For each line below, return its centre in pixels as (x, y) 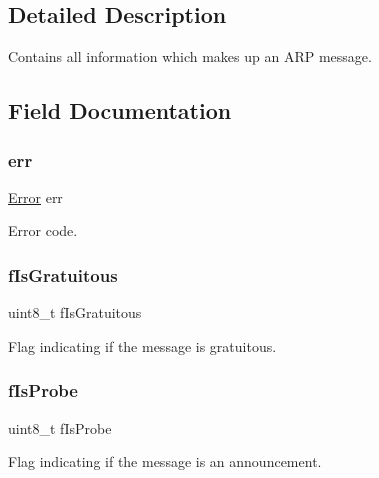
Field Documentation (120, 110)
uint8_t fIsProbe (60, 427)
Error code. (43, 230)
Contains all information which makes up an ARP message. (190, 56)
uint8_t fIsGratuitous (75, 312)
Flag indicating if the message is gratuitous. (142, 345)
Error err (35, 196)
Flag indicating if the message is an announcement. (165, 461)
